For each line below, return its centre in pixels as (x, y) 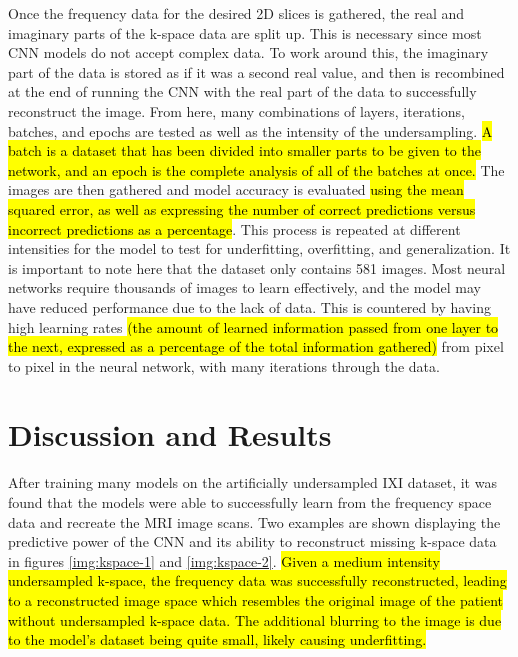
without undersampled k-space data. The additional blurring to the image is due (255, 619)
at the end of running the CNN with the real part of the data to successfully (242, 91)
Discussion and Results (170, 434)
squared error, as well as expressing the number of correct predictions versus (242, 208)
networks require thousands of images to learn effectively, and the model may (244, 287)
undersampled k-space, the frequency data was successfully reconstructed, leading (257, 580)
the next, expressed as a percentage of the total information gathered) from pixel (256, 346)
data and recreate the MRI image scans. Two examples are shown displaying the (254, 521)
